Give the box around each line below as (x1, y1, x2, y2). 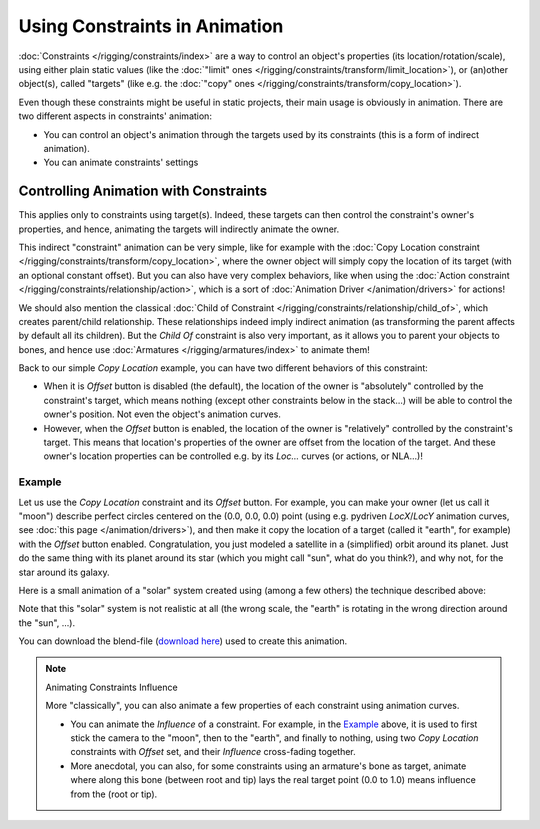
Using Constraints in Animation (18, 15, 284, 37)
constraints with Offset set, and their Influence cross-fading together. (70, 746, 357, 758)
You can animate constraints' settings (43, 156, 199, 169)
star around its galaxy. (18, 566, 110, 578)
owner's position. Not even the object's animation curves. (43, 408, 282, 420)
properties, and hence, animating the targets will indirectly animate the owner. (18, 223, 340, 235)
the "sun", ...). (18, 616, 76, 629)
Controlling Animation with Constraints (18, 183, 268, 200)
